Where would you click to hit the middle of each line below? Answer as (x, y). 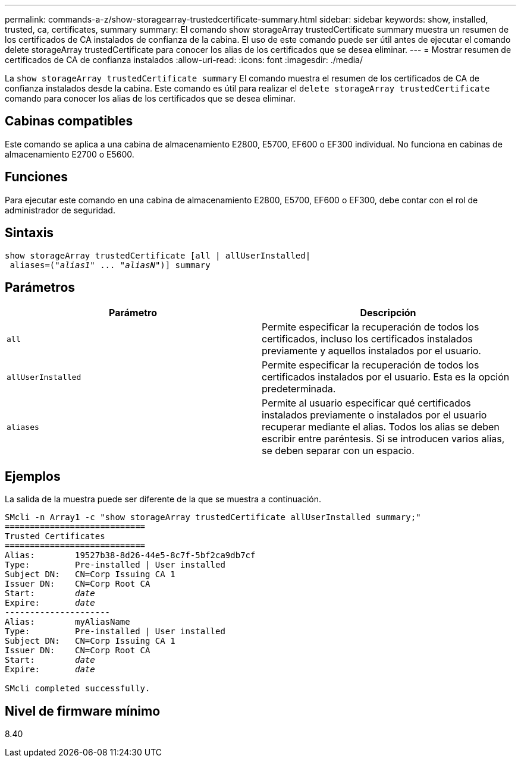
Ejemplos (33, 476)
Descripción (388, 313)
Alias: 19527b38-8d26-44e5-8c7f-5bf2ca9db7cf (130, 555)
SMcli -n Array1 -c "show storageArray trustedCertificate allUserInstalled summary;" (213, 517)
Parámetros (40, 287)
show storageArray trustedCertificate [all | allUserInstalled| (158, 255)
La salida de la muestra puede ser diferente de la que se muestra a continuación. (163, 499)
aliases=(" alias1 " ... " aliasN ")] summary (110, 265)
